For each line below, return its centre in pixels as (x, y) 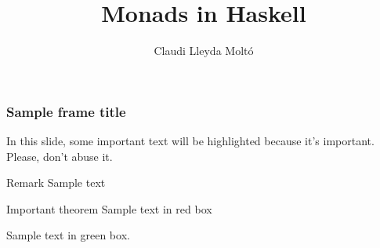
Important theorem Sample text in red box (109, 208)
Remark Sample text (56, 182)
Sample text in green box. (68, 235)
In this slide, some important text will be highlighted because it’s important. (190, 141)
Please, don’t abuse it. (60, 156)
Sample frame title (66, 111)
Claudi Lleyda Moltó (204, 51)
